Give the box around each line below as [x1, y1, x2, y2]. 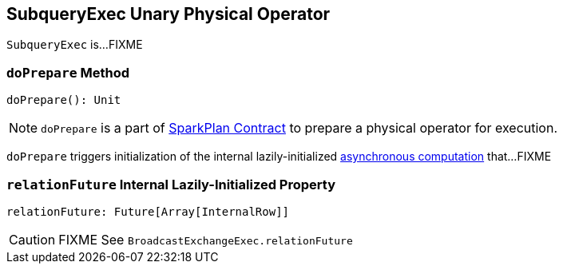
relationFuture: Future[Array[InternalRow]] [6, 204, 290, 218]
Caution [9, 231, 56, 248]
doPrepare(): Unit [6, 93, 121, 107]
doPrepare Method [6, 64, 130, 81]
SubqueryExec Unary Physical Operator [6, 4, 331, 24]
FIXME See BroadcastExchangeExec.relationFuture [58, 231, 353, 248]
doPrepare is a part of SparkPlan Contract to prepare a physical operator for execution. [41, 120, 558, 137]
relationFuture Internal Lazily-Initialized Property [6, 176, 336, 193]
